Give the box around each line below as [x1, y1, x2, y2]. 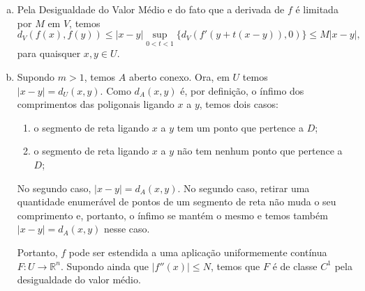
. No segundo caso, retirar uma [177, 180, 310, 195]
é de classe [272, 258, 318, 273]
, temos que [210, 258, 260, 273]
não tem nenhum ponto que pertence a [177, 143, 343, 158]
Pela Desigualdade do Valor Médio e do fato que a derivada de [17, 2, 285, 16]
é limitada [295, 2, 338, 16]
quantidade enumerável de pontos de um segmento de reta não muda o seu [17, 194, 336, 209]
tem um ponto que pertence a [177, 120, 304, 134]
